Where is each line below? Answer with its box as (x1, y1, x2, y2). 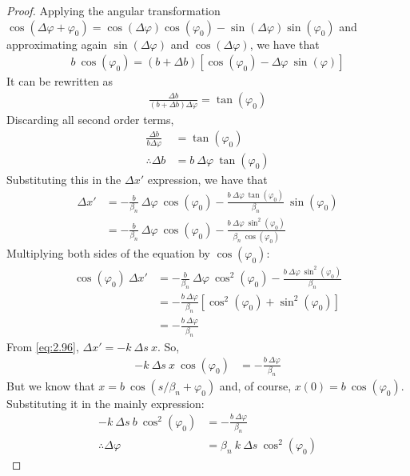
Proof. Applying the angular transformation (6, 2, 221, 18)
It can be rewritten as (6, 73, 113, 90)
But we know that (6, 377, 95, 394)
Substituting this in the (6, 170, 121, 187)
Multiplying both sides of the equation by (6, 245, 210, 262)
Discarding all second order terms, (6, 111, 174, 128)
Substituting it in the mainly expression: (6, 394, 205, 411)
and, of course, (219, 377, 292, 394)
